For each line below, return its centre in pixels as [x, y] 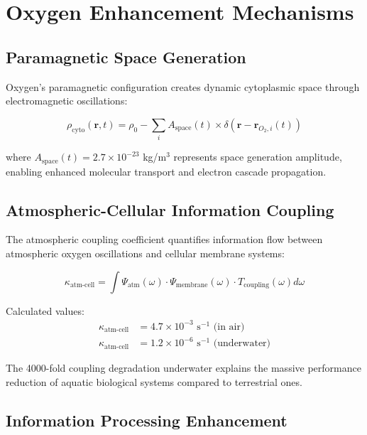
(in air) [229, 327]
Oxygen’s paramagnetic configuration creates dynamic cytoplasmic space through [183, 86]
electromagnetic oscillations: [67, 101]
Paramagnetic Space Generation [126, 57]
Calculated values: [45, 310]
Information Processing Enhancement [147, 420]
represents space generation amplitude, [258, 157]
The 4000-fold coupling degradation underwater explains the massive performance [183, 368]
